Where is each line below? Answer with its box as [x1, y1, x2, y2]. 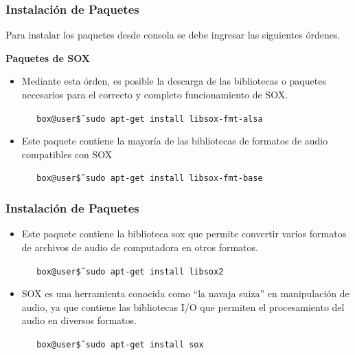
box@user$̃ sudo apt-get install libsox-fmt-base [36, 173, 263, 184]
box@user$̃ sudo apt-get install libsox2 [36, 266, 224, 277]
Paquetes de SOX [5, 50, 91, 65]
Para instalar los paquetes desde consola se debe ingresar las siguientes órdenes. [5, 28, 341, 42]
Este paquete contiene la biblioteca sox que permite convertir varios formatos [21, 226, 347, 241]
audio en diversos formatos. [21, 313, 137, 327]
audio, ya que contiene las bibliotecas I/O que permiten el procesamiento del [21, 299, 345, 314]
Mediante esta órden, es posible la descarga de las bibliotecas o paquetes [21, 74, 326, 88]
